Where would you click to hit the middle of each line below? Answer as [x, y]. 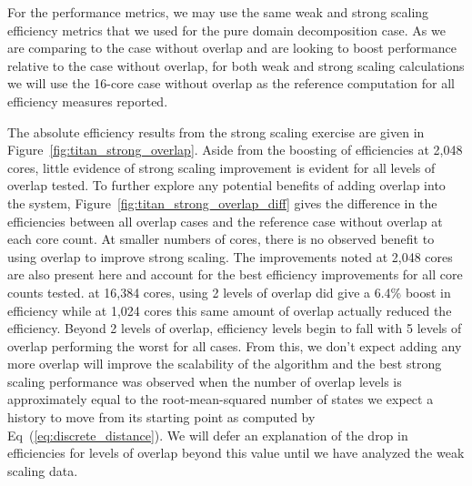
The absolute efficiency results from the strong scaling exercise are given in [216, 132]
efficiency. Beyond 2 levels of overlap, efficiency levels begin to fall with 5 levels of [235, 328]
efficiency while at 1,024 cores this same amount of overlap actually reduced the [230, 310]
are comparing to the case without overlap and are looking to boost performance [232, 48]
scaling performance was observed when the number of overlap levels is [205, 381]
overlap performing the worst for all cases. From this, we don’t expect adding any [235, 345]
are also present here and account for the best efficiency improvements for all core [235, 274]
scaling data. [43, 470]
